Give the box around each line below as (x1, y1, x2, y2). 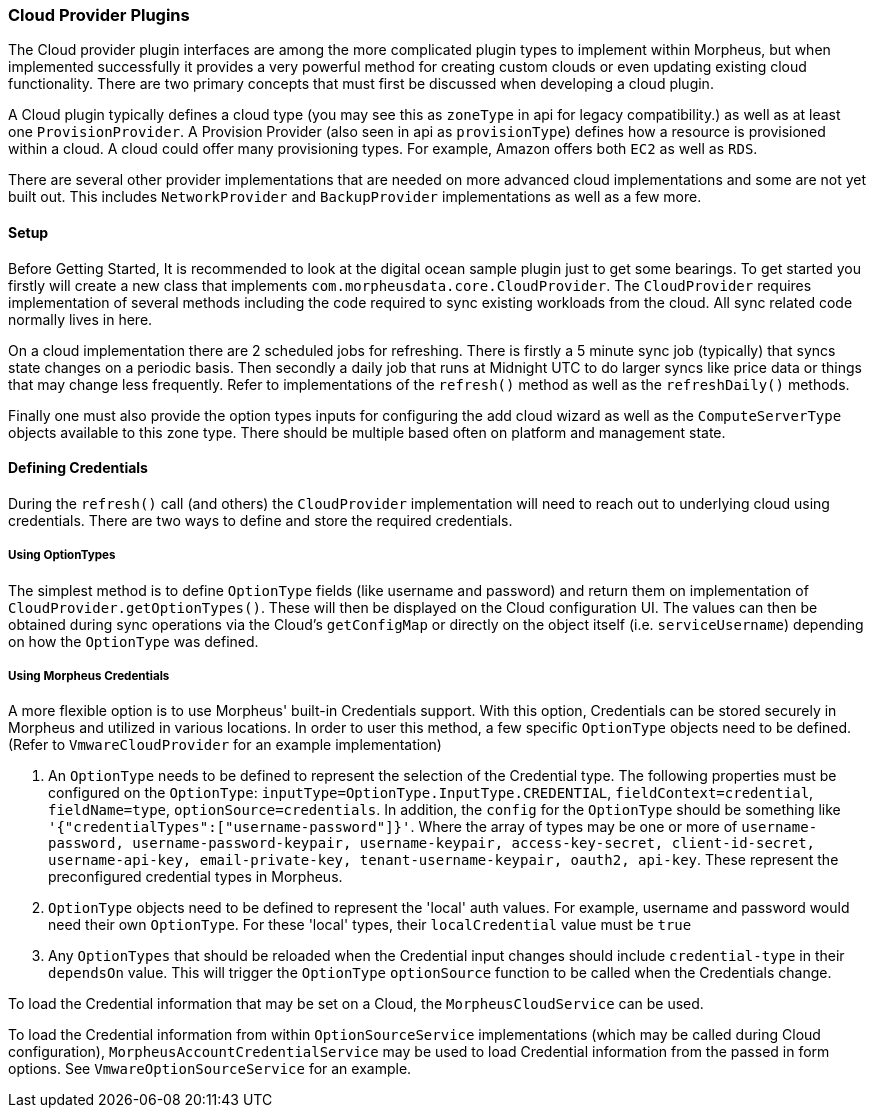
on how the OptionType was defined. (8, 632, 259, 650)
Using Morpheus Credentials (8, 668, 170, 683)
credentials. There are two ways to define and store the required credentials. (8, 511, 513, 529)
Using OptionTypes (8, 548, 116, 563)
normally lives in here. (8, 310, 153, 328)
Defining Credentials (8, 459, 148, 477)
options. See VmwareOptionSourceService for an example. (8, 1060, 412, 1078)
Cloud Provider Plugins (8, 5, 190, 25)
